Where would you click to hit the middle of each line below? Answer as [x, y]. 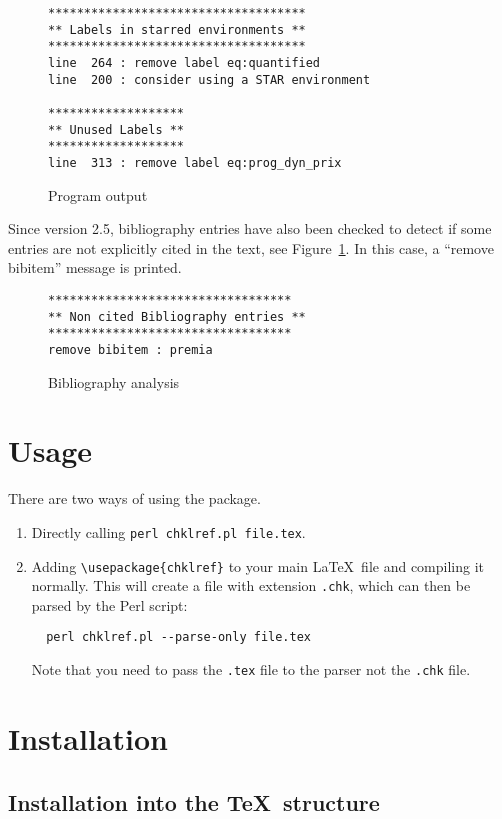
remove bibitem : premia [130, 349]
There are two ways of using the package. [134, 498]
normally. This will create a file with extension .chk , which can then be [251, 585]
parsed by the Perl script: [109, 604]
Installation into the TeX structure [194, 801]
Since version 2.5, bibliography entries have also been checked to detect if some [250, 228]
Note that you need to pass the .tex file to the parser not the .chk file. [251, 669]
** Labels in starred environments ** [177, 29]
